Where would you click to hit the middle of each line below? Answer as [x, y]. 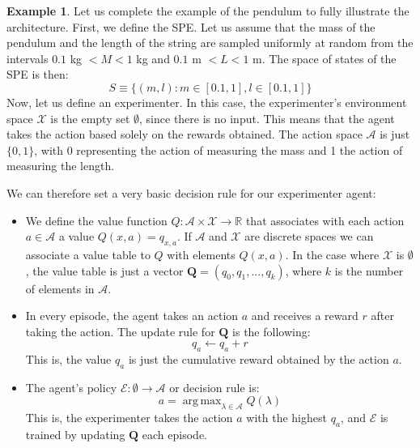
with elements [201, 254]
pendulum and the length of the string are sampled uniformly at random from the [210, 43]
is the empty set [90, 118]
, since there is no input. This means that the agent [267, 118]
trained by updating [75, 435]
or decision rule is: [214, 387]
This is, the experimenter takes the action [129, 418]
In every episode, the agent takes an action [132, 316]
